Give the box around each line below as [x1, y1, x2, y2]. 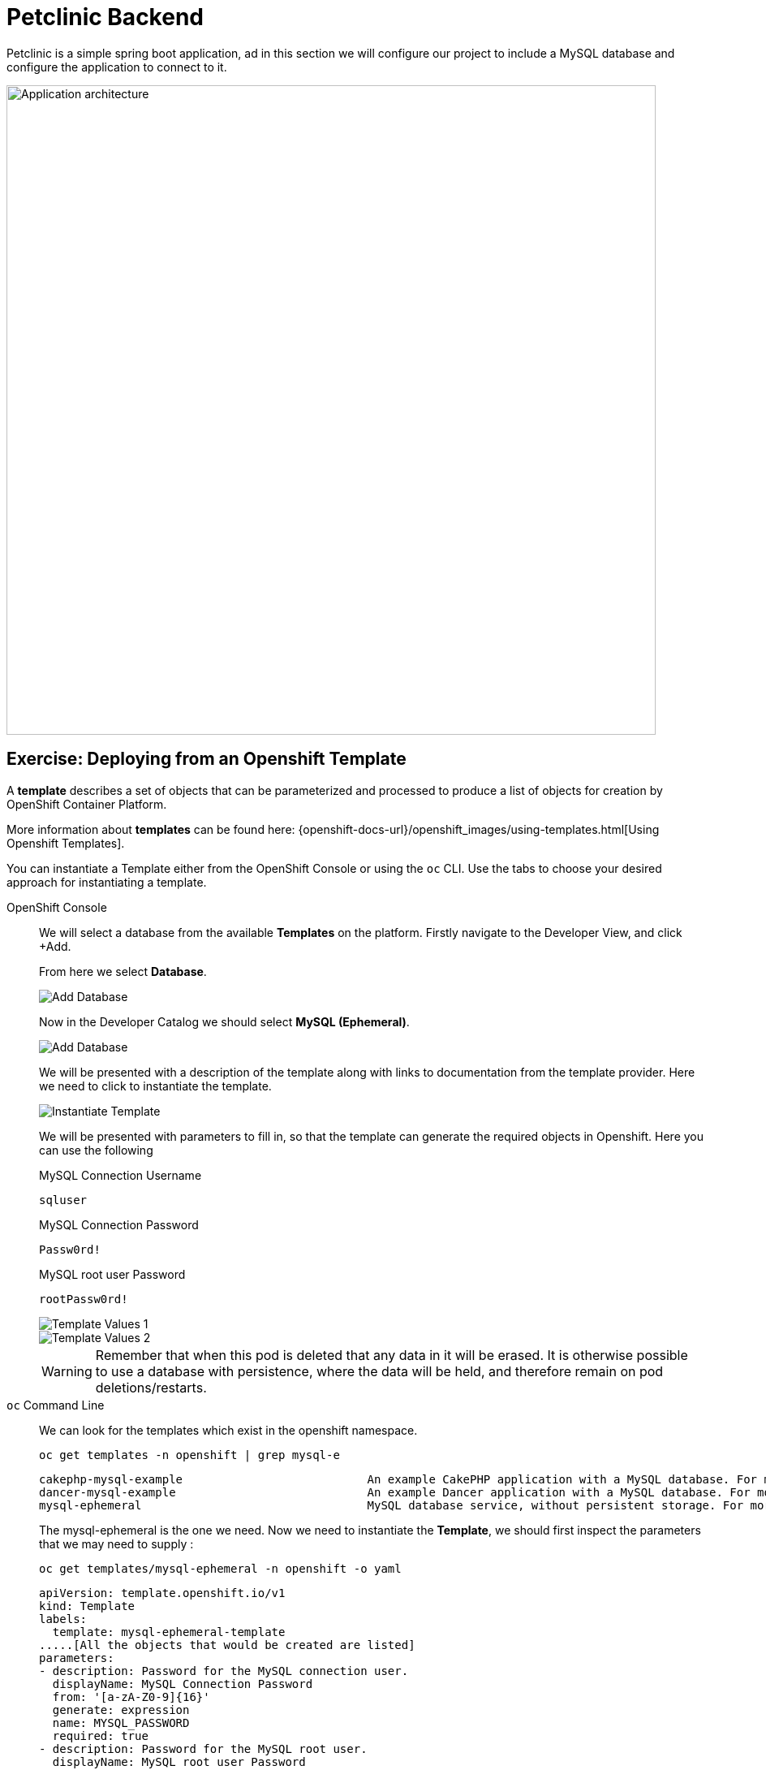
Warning [41, 1362, 93, 1379]
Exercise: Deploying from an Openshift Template [6, 749, 407, 770]
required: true [52, 1729, 148, 1742]
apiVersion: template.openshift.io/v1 [39, 1586, 286, 1599]
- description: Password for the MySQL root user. [39, 1742, 368, 1755]
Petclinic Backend [6, 3, 204, 31]
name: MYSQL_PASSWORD [52, 1716, 190, 1729]
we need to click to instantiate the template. [39, 1078, 272, 1093]
